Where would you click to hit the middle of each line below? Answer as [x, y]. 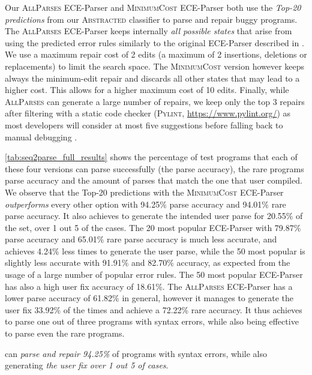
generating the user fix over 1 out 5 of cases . [87, 365]
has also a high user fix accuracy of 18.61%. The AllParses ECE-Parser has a [149, 286]
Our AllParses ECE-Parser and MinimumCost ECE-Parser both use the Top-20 [153, 7]
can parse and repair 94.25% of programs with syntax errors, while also [136, 353]
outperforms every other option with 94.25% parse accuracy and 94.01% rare [145, 204]
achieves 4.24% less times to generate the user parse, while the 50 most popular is [155, 250]
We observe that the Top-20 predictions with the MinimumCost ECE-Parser [144, 192]
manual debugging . [41, 136]
